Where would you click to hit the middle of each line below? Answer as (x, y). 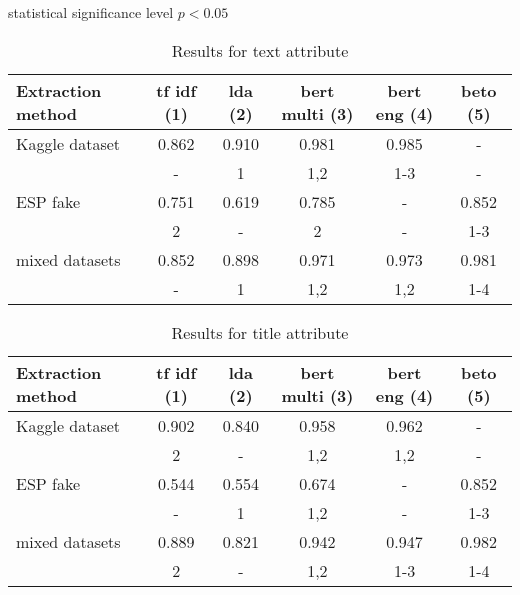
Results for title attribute (260, 332)
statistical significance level (91, 12)
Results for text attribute (260, 50)
